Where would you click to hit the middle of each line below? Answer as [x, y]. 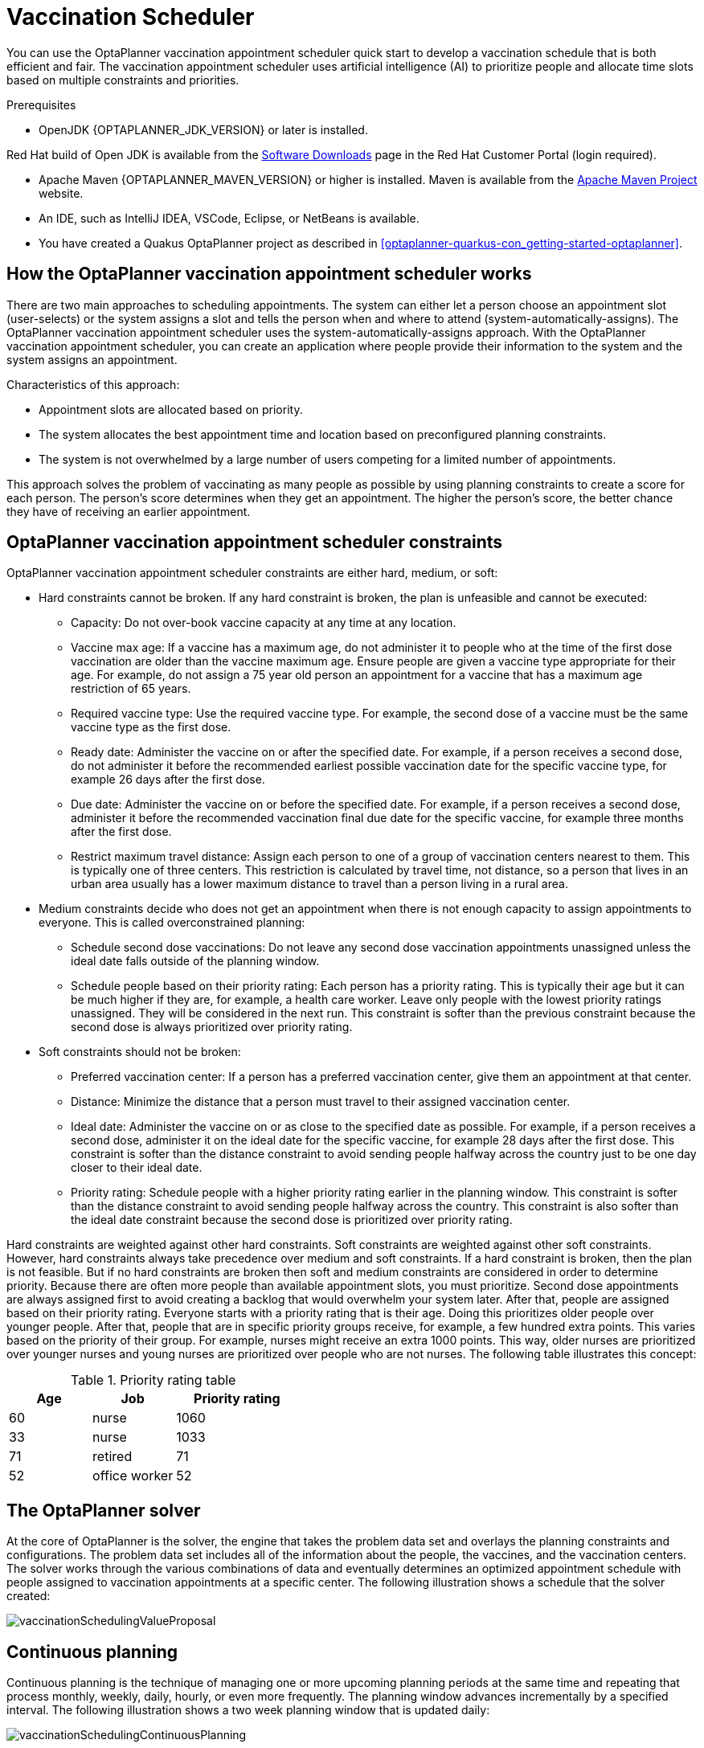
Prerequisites [41, 104]
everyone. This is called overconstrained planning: [172, 923]
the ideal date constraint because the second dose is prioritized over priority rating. [292, 1220]
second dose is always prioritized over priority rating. [212, 1027]
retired [113, 1457]
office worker [133, 1476]
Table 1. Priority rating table [153, 1380]
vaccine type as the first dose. [151, 727]
